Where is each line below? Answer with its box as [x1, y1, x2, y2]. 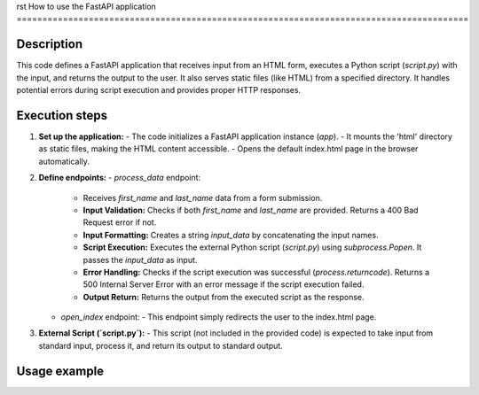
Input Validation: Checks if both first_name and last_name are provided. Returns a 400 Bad [82, 205, 419, 215]
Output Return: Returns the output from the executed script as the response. [82, 291, 365, 302]
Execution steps [16, 107, 108, 123]
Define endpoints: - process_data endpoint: [38, 173, 201, 183]
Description [16, 36, 83, 52]
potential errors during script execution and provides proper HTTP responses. [16, 85, 302, 96]
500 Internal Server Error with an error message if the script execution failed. [82, 279, 365, 290]
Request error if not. [82, 217, 157, 228]
